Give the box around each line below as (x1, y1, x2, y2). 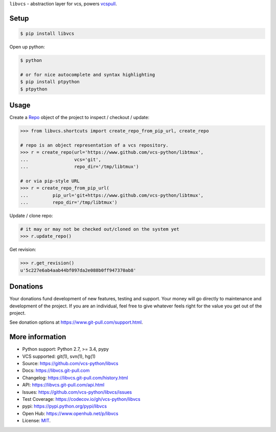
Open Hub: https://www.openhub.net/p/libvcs (22, 410, 119, 416)
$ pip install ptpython (20, 79, 80, 85)
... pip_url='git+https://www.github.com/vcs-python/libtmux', (20, 192, 204, 198)
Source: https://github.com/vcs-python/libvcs (22, 361, 119, 366)
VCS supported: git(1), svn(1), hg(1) (22, 353, 96, 359)
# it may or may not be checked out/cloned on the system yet (20, 226, 179, 232)
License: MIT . (22, 418, 51, 424)
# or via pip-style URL (20, 178, 80, 184)
